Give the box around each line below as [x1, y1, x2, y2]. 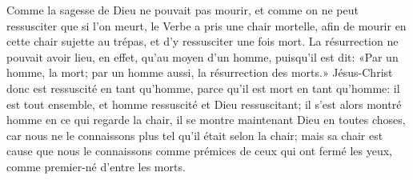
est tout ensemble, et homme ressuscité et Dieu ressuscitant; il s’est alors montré [6, 95, 402, 112]
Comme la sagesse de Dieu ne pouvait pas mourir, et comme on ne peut [6, 2, 359, 18]
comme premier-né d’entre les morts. [6, 158, 186, 174]
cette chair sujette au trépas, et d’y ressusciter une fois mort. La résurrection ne [6, 33, 399, 50]
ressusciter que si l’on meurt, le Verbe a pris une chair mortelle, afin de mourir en [6, 17, 407, 34]
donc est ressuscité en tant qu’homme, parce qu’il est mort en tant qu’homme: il [6, 79, 400, 96]
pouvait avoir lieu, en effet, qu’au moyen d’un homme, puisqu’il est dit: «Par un [6, 48, 399, 65]
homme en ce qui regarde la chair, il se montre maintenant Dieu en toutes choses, [6, 111, 406, 128]
